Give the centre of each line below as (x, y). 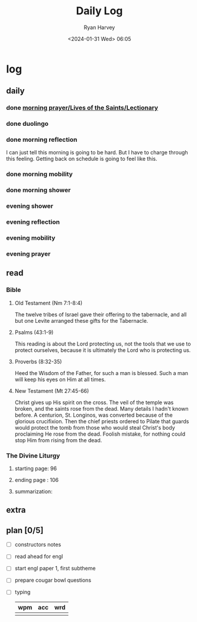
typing (22, 592)
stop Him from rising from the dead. (58, 440)
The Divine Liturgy (33, 455)
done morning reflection (42, 139)
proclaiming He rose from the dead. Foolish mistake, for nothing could (100, 434)
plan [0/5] (25, 530)
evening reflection (33, 222)
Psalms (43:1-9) (34, 332)
